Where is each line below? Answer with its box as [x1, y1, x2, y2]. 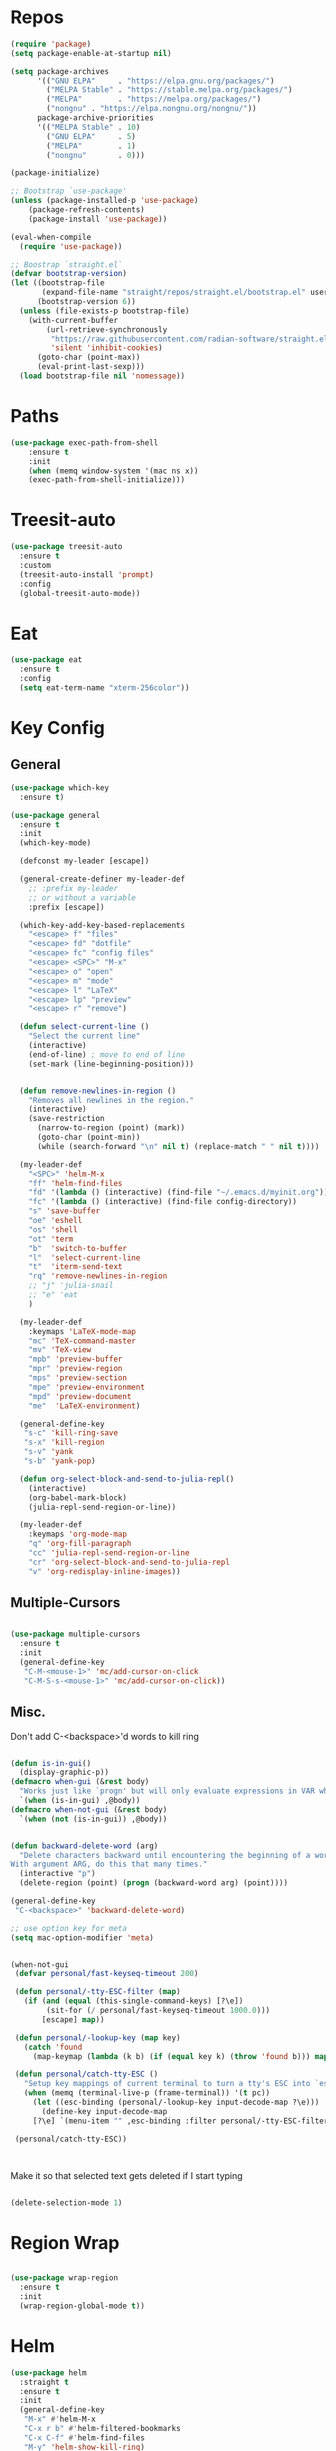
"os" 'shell [28, 1224, 78, 1235]
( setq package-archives [10, 66, 110, 76]
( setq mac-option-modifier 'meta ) [10, 1932, 155, 1943]
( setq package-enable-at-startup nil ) [10, 48, 172, 58]
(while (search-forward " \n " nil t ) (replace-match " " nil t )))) [36, 1141, 320, 1151]
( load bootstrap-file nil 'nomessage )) [19, 371, 186, 381]
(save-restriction [28, 1114, 105, 1124]
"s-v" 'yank [23, 1447, 74, 1457]
